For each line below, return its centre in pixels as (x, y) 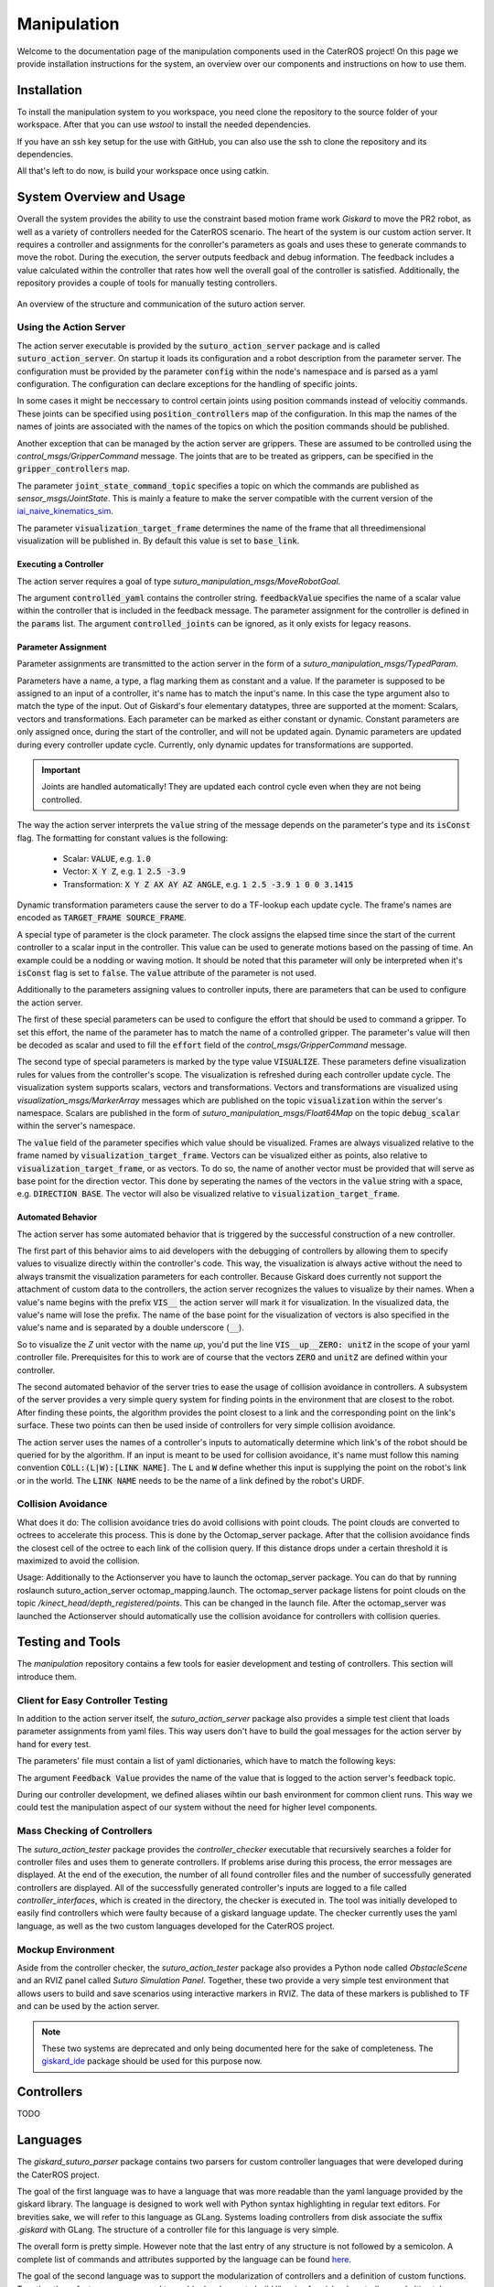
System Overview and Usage (101, 197)
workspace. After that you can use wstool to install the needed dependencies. (164, 124)
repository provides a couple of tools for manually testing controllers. (147, 283)
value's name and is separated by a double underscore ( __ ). (130, 1327)
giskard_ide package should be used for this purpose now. (152, 2061)
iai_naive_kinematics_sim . (65, 511)
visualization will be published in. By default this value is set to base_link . (158, 541)
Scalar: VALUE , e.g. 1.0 (107, 858)
